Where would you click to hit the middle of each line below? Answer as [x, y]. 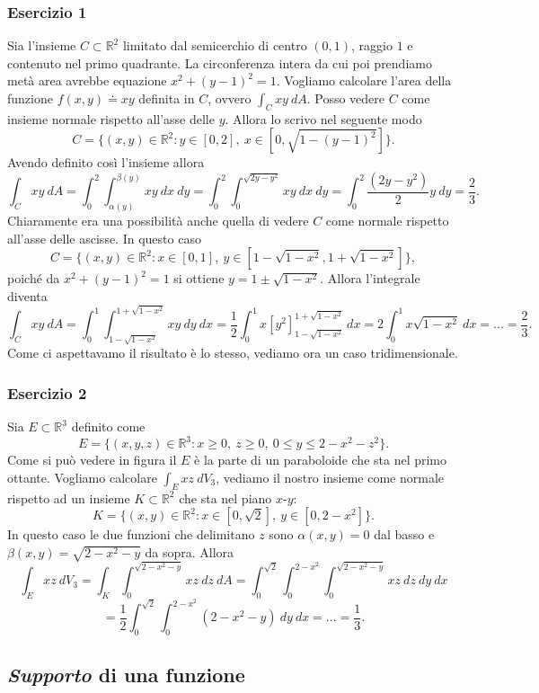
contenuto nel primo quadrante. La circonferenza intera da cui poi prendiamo [220, 62]
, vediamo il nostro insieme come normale [330, 477]
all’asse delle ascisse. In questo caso [104, 238]
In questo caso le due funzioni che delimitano [131, 534]
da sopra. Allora [190, 551]
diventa [27, 296]
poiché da [34, 278]
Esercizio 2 [47, 392]
